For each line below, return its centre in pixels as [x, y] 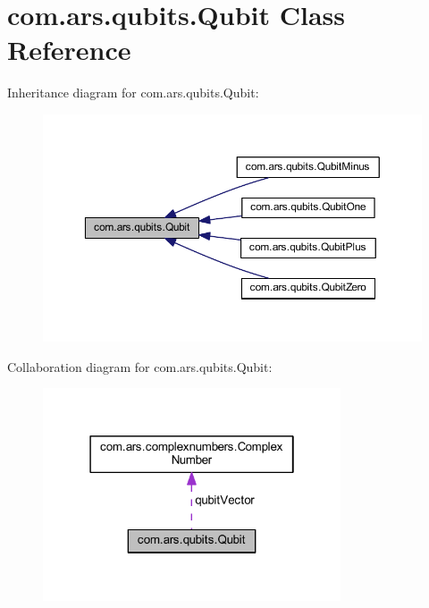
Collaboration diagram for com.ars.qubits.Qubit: [140, 366]
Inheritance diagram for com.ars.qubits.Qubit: [133, 93]
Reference [69, 50]
